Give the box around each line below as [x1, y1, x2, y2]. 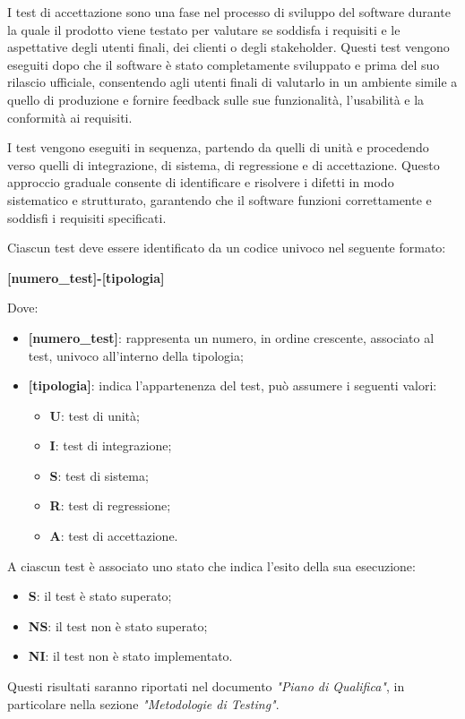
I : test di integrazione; [49, 436, 172, 455]
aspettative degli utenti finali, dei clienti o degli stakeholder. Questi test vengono [7, 38, 450, 56]
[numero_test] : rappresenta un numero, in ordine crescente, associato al [28, 328, 435, 347]
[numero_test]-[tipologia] [7, 268, 165, 287]
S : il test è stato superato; [28, 586, 172, 605]
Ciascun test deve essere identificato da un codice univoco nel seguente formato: [7, 238, 446, 257]
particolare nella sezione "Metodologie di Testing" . [7, 694, 280, 713]
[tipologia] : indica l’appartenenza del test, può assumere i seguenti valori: [28, 376, 437, 395]
